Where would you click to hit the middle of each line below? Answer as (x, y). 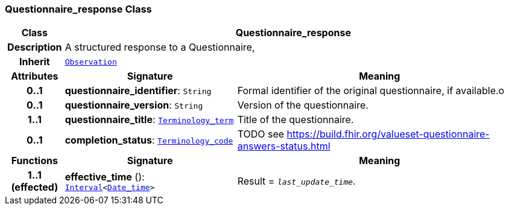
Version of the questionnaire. (303, 105)
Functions (34, 161)
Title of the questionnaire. (296, 120)
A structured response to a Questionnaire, (160, 47)
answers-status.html (284, 146)
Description (35, 47)
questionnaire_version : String (134, 105)
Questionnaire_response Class (78, 9)
